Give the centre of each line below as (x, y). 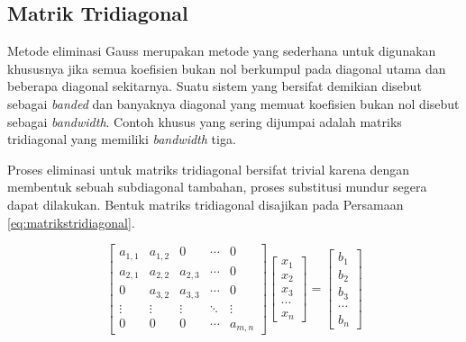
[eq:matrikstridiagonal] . (71, 222)
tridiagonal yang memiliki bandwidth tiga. (122, 139)
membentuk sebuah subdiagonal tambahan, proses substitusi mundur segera (217, 187)
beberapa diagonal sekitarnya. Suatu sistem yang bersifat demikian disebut (215, 86)
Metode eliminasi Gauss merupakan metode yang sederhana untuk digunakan (222, 51)
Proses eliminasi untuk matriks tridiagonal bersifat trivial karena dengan (209, 169)
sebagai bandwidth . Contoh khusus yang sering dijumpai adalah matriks (205, 121)
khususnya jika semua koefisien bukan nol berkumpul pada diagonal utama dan (227, 68)
